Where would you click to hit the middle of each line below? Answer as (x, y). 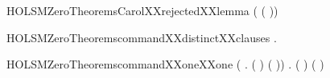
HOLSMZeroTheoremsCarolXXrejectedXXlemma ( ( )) (142, 10)
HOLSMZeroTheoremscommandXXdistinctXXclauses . (142, 37)
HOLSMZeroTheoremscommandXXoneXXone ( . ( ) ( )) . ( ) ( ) (165, 64)
